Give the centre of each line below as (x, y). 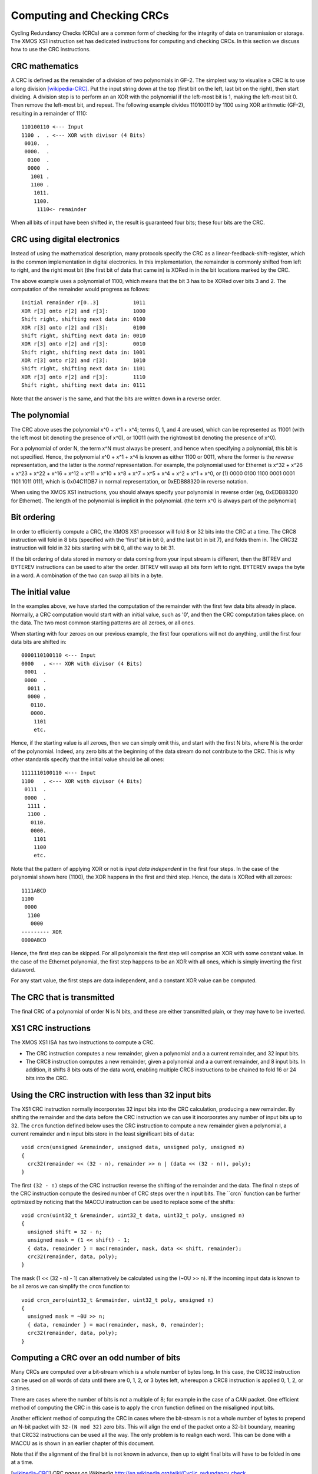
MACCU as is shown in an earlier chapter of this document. (83, 1443)
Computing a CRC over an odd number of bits (96, 1358)
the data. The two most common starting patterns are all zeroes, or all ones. (103, 623)
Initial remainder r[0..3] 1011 (84, 303)
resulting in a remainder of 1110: (49, 113)
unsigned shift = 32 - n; (65, 1232)
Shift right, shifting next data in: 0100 (84, 319)
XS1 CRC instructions (51, 1029)
